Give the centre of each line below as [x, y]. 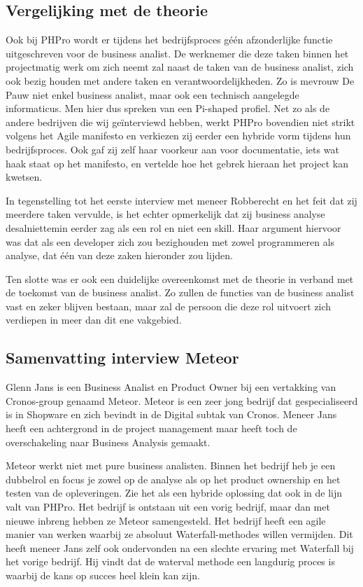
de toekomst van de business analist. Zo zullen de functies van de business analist [180, 292]
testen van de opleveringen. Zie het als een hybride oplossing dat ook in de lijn [174, 493]
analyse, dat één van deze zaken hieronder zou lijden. [119, 255]
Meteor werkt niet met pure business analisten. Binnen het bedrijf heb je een [171, 465]
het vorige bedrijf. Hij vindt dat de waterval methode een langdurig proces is [170, 561]
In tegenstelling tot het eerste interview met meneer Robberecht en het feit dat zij [181, 200]
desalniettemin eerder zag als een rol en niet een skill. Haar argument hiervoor [173, 227]
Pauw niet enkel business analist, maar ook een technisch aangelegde [152, 94]
